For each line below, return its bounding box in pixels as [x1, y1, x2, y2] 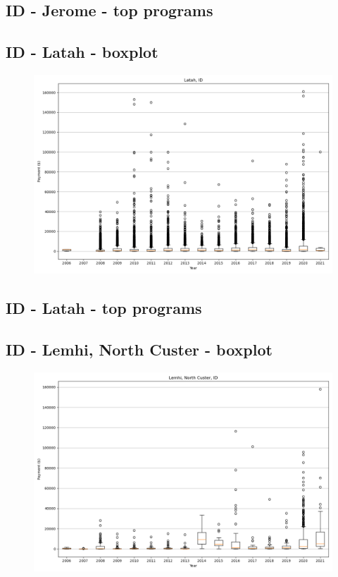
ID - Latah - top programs [6, 297, 202, 319]
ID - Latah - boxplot [6, 41, 158, 63]
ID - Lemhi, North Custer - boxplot [6, 339, 273, 360]
